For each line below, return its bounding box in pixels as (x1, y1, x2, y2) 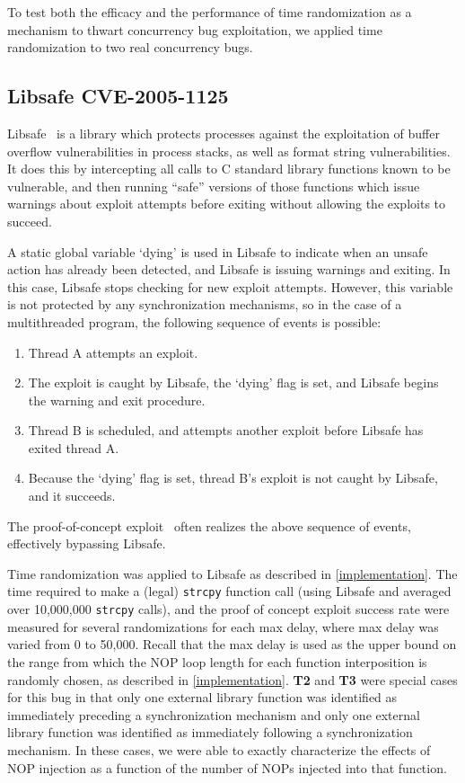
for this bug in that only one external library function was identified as (7, 688, 398, 707)
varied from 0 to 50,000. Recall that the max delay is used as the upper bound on (7, 635, 457, 654)
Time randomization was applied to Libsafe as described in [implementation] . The (7, 564, 458, 583)
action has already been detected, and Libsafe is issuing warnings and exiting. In (7, 260, 451, 279)
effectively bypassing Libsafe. (7, 534, 166, 553)
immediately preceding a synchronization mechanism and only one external (7, 705, 420, 724)
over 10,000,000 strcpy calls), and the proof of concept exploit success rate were (7, 600, 450, 618)
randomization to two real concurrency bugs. (7, 38, 253, 57)
